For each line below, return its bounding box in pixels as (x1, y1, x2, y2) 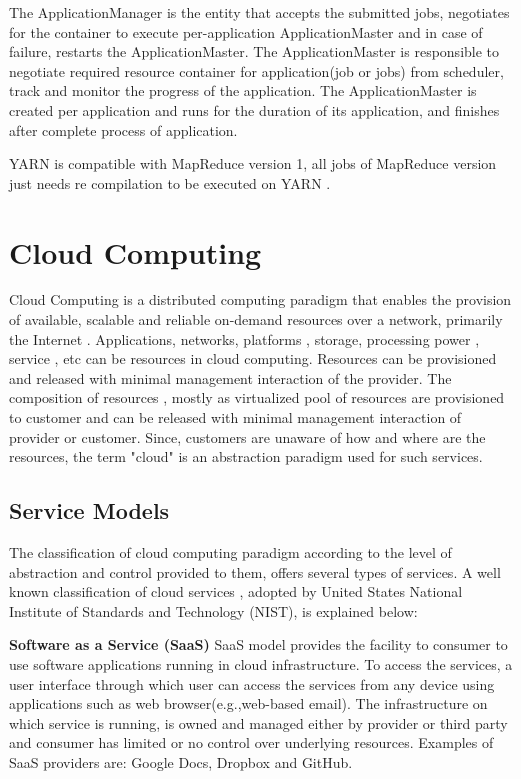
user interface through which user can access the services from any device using (9, 673, 495, 694)
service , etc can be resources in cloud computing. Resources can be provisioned (9, 348, 497, 369)
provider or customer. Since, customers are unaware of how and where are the (9, 426, 486, 447)
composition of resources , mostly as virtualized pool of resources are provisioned (9, 387, 505, 408)
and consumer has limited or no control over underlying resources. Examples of (9, 732, 494, 753)
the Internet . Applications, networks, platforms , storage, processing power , (9, 328, 480, 349)
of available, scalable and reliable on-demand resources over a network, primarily (9, 309, 503, 330)
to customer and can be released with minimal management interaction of (9, 407, 462, 428)
